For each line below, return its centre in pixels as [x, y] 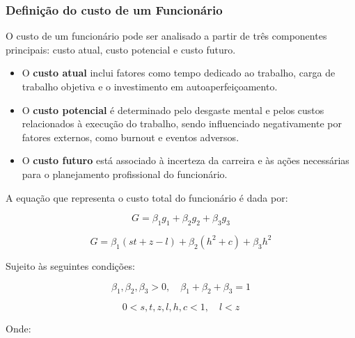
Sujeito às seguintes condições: [70, 265]
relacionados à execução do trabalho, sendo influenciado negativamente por [182, 123]
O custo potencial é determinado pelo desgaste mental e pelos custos [173, 110]
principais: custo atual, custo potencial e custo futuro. [121, 49]
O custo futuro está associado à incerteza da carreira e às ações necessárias [186, 160]
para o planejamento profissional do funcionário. [125, 174]
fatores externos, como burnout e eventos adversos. [131, 137]
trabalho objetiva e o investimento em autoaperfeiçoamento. [150, 86]
